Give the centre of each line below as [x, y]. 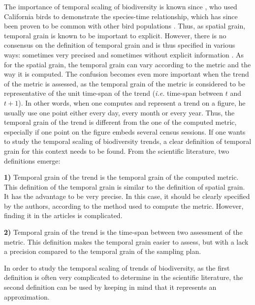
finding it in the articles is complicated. [63, 215]
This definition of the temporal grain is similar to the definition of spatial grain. [125, 186]
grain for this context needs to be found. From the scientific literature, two [117, 151]
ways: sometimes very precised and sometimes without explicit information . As [124, 54]
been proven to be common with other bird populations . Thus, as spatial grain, [125, 26]
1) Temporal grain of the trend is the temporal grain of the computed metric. [121, 177]
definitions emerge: [32, 160]
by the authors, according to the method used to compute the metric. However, [124, 206]
